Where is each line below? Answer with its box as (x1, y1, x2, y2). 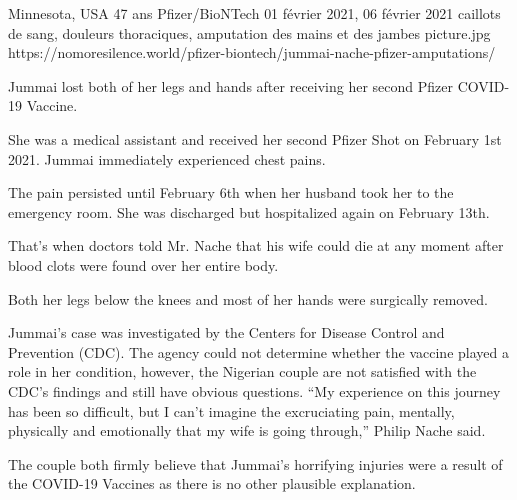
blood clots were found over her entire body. (8, 254, 279, 275)
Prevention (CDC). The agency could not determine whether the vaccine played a (8, 341, 509, 362)
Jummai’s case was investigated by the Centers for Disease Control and (8, 322, 445, 343)
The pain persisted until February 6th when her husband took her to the (8, 182, 454, 203)
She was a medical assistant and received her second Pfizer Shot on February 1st (8, 128, 502, 149)
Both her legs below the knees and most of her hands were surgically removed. (8, 288, 488, 309)
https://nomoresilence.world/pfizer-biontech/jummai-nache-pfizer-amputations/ (8, 42, 496, 63)
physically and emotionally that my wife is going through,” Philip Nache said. (8, 420, 486, 441)
